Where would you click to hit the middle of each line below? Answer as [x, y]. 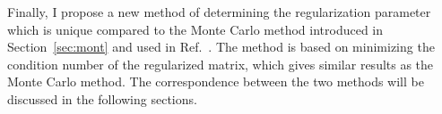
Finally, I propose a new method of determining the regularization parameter [219, 12]
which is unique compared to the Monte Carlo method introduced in [195, 29]
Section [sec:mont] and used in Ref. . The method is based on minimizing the [221, 47]
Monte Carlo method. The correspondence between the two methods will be [216, 81]
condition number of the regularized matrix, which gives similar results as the [221, 64]
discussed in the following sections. [102, 98]
